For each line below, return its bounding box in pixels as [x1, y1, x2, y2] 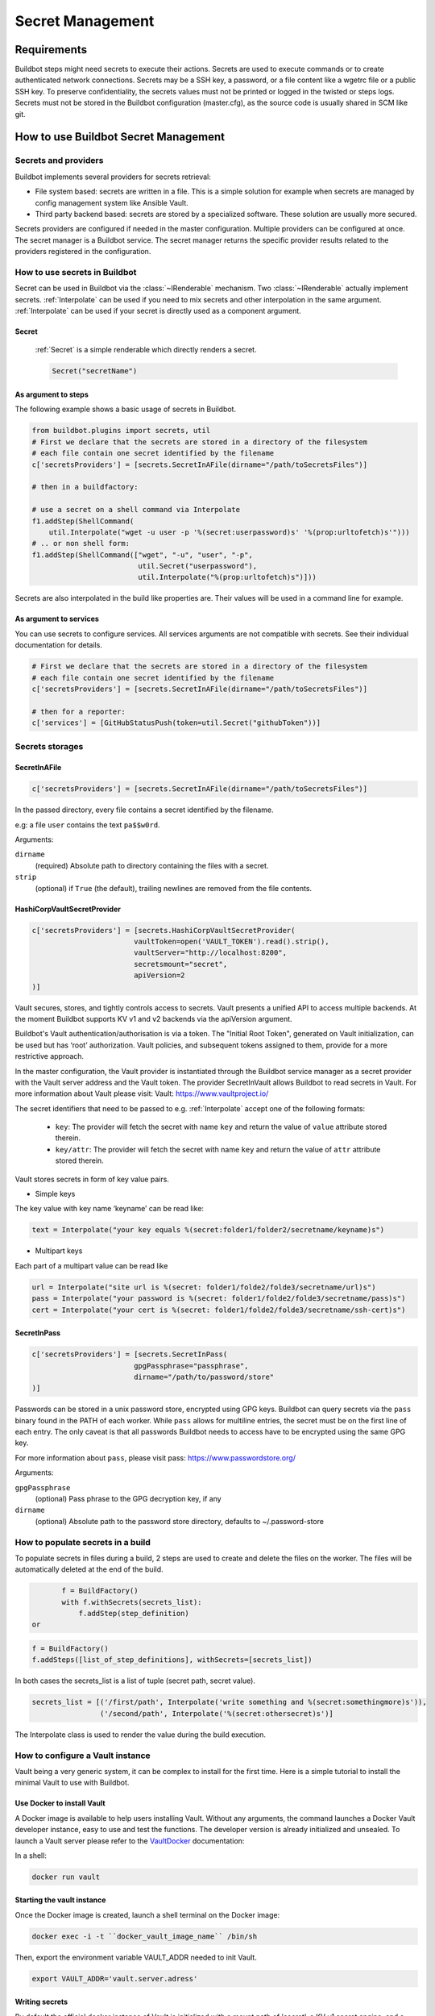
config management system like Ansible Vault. [35, 198, 188, 207]
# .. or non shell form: [31, 539, 130, 548]
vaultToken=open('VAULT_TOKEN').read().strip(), [133, 937, 329, 947]
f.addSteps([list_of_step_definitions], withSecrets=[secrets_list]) [31, 1656, 313, 1664]
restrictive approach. [14, 1052, 85, 1061]
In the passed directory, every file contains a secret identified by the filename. [14, 805, 274, 814]
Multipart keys [35, 1246, 83, 1256]
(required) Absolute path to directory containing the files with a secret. [35, 860, 269, 870]
